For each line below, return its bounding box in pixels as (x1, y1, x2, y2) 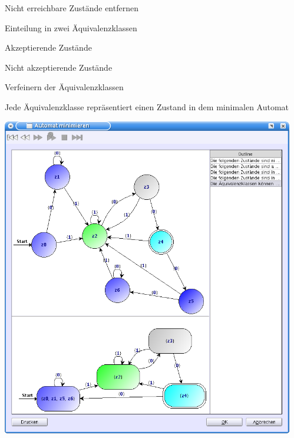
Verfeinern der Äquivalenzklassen (5, 81, 124, 93)
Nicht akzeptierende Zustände (5, 61, 113, 73)
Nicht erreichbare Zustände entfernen (5, 2, 138, 14)
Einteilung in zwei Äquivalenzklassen (5, 21, 137, 34)
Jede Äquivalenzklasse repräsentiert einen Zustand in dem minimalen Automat (5, 100, 289, 113)
